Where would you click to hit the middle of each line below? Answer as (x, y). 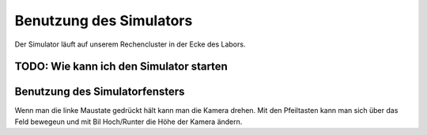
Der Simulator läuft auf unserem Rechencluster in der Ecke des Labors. (130, 44)
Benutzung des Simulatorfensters (100, 92)
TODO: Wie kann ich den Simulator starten (121, 67)
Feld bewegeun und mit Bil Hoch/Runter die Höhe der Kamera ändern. (128, 122)
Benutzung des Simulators (104, 21)
